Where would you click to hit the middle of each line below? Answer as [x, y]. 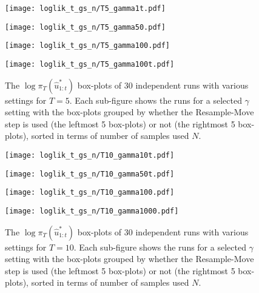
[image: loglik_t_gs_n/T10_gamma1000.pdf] [92, 211]
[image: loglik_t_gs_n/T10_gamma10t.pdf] [90, 155]
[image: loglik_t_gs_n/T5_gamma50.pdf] [85, 27]
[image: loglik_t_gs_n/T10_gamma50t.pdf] [90, 174]
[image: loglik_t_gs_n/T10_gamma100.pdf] [90, 193]
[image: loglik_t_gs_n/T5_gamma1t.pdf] [85, 8]
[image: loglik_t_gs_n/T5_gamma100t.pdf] [90, 64]
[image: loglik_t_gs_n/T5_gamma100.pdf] [88, 46]
